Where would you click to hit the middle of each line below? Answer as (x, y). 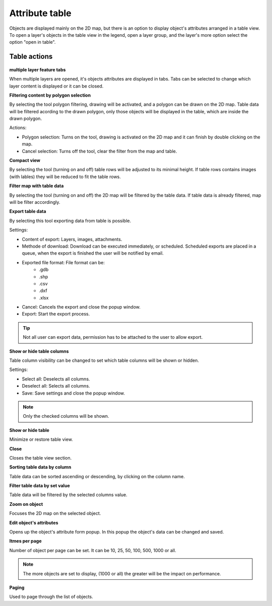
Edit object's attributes (34, 522)
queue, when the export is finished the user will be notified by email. (93, 253)
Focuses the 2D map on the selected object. (55, 513)
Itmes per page (25, 541)
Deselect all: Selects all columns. (56, 386)
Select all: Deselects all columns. (56, 379)
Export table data (28, 211)
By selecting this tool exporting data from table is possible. (70, 220)
